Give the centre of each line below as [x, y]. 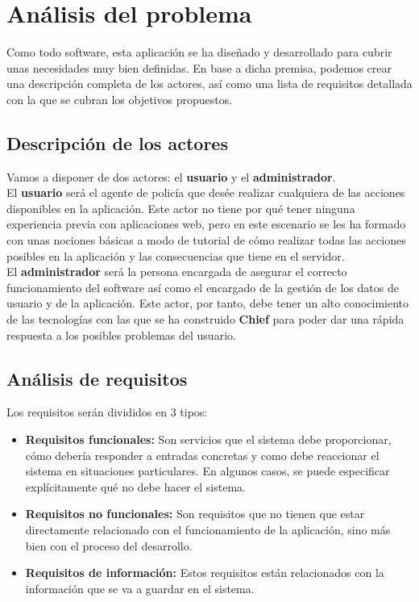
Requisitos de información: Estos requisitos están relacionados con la [205, 573]
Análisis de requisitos [97, 378]
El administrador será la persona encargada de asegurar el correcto [177, 272]
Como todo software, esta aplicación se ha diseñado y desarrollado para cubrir [199, 52]
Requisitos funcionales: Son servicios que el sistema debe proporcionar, [208, 439]
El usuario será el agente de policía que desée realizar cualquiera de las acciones [206, 192]
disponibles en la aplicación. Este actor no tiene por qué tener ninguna [181, 208]
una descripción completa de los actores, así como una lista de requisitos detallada [209, 84]
